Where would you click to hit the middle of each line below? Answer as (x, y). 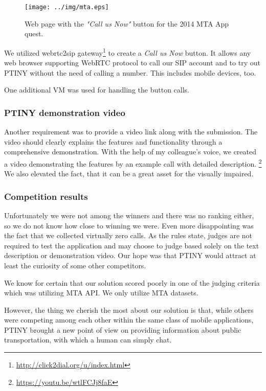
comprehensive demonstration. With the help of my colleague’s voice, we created (130, 152)
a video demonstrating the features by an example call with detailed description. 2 (133, 163)
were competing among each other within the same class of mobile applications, (129, 320)
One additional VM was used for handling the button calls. (97, 90)
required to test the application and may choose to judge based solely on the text (132, 245)
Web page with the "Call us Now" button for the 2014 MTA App (127, 23)
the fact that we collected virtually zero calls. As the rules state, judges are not (128, 235)
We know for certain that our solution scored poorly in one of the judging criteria (132, 282)
